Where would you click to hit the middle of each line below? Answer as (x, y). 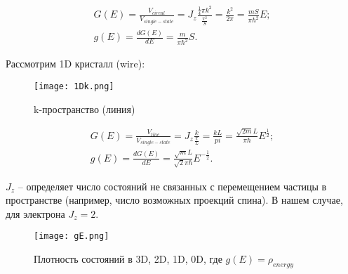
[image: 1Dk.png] (74, 86)
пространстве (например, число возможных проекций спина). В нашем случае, (174, 200)
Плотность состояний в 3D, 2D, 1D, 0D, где (128, 258)
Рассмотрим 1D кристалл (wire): (75, 64)
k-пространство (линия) (85, 109)
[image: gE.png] (72, 236)
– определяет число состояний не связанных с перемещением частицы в (172, 186)
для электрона (35, 213)
